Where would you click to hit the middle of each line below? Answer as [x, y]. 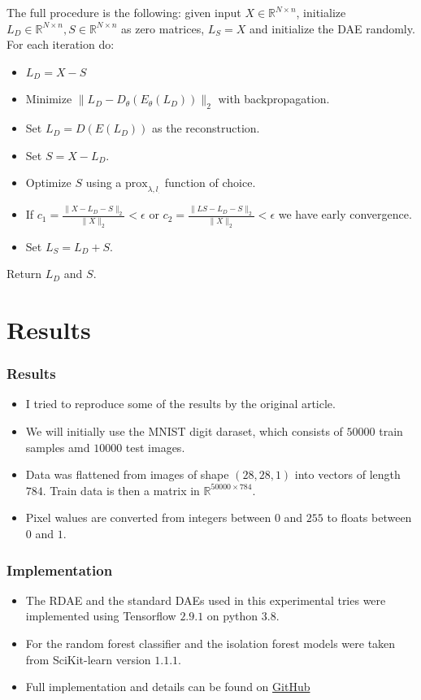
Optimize [48, 183]
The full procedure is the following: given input [124, 12]
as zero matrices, [163, 28]
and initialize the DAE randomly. [332, 28]
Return [24, 274]
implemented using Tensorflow [101, 616]
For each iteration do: [61, 44]
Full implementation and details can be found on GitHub [168, 687]
